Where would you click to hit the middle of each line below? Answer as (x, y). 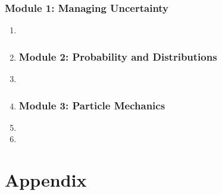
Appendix (46, 180)
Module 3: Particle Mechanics (92, 105)
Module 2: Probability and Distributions (118, 56)
